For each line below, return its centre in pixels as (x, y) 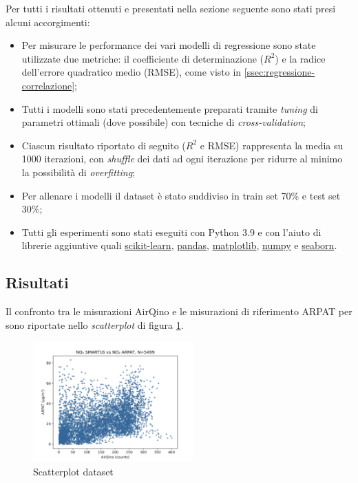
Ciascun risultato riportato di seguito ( (104, 145)
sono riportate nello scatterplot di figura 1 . (95, 324)
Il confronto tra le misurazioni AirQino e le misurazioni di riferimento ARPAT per (179, 311)
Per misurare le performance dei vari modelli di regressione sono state (169, 45)
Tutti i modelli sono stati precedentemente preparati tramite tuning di (170, 108)
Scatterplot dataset (73, 471)
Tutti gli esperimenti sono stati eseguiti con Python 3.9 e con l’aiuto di (171, 232)
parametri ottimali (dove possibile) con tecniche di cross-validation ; (164, 122)
